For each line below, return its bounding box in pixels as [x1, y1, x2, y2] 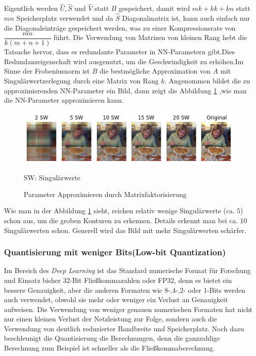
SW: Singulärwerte [24, 172, 81, 183]
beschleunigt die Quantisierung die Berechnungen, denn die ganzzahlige [4, 333, 220, 343]
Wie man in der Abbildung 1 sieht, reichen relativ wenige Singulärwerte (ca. [4, 205, 235, 216]
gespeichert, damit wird [119, 3, 190, 13]
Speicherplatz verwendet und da [16, 13, 114, 23]
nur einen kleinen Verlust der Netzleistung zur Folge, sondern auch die [4, 314, 217, 324]
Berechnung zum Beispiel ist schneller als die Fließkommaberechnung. [4, 343, 215, 353]
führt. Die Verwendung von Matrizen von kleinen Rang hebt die [53, 32, 247, 42]
